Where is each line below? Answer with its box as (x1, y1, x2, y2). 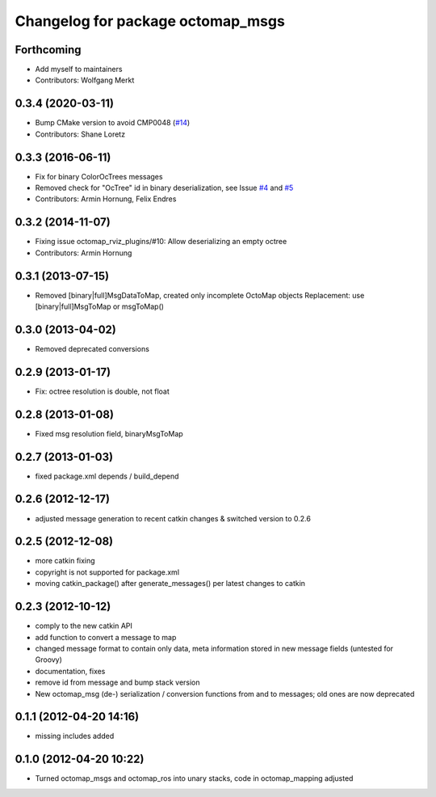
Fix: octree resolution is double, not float (35, 386, 170, 396)
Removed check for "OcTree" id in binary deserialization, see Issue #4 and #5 (35, 183, 294, 193)
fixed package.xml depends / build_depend (35, 471, 179, 481)
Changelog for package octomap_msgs (15, 12, 286, 30)
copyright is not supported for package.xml (35, 567, 180, 577)
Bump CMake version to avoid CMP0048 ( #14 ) (35, 118, 191, 128)
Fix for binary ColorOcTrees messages (35, 171, 163, 181)
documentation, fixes (35, 666, 106, 676)
